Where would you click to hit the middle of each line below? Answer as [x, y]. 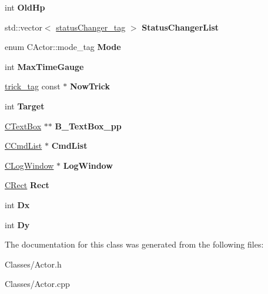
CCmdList [24, 146]
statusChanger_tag [91, 27]
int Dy [17, 224]
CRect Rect [27, 185]
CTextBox [23, 126]
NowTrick [90, 86]
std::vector [24, 27]
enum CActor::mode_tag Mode [63, 47]
